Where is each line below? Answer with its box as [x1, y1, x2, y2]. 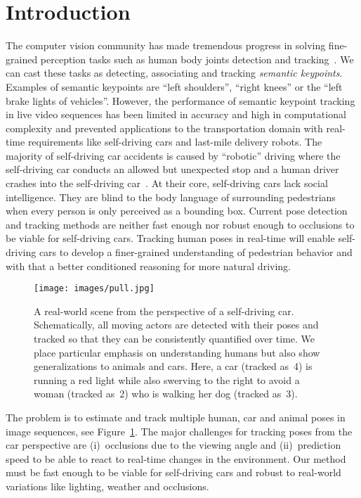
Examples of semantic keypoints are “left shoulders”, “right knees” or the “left [6, 79, 343, 94]
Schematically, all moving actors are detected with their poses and [34, 317, 319, 332]
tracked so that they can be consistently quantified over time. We [34, 331, 315, 346]
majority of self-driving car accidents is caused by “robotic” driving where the [6, 148, 341, 162]
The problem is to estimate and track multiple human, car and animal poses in [6, 410, 346, 425]
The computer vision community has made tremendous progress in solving [6, 38, 326, 53]
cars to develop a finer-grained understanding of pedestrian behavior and [39, 245, 353, 260]
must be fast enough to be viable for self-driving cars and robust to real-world [6, 465, 341, 480]
